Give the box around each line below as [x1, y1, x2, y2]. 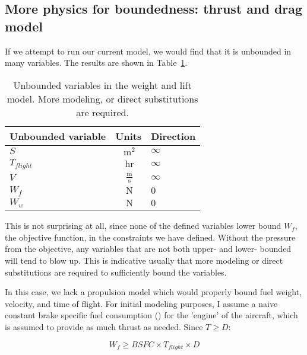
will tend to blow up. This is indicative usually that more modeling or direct [5, 254, 283, 266]
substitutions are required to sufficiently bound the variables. [5, 266, 227, 278]
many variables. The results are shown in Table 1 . [5, 56, 188, 69]
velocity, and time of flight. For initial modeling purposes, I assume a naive [5, 297, 278, 309]
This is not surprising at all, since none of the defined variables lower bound [5, 219, 281, 232]
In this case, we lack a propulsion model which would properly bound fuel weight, [5, 286, 302, 298]
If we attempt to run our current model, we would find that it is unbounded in [5, 44, 292, 57]
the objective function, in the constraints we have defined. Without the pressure [5, 231, 296, 243]
